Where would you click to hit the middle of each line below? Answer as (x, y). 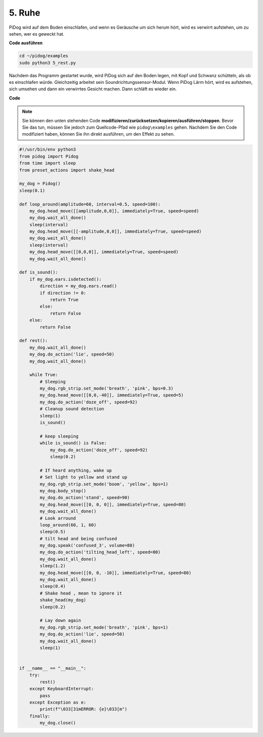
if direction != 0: (63, 293)
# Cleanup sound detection (72, 409)
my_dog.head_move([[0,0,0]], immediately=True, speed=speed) (104, 252)
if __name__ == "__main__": (53, 668)
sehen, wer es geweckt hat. (37, 34)
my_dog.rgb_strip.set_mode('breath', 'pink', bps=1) (104, 627)
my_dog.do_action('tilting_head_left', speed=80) (100, 552)
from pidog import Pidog (49, 156)
